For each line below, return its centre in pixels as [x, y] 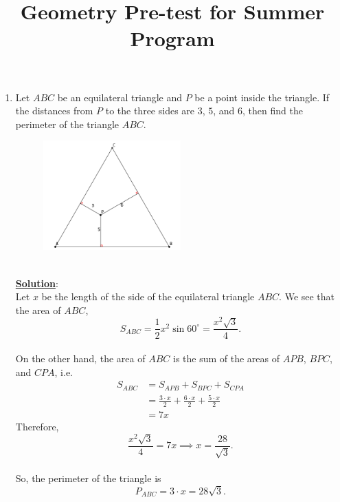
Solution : [37, 283]
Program [172, 38]
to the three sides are [150, 111]
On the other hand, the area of [80, 358]
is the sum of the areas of [226, 358]
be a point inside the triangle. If [262, 97]
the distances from [54, 111]
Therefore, [37, 427]
